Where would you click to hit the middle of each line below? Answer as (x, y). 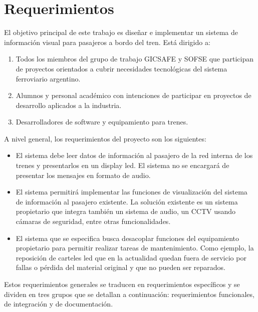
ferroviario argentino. (48, 78)
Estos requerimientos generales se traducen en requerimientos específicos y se (122, 284)
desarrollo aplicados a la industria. (69, 105)
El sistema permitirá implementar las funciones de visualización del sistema (132, 192)
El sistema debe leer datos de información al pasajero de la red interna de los (134, 155)
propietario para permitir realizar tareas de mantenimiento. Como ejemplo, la (135, 248)
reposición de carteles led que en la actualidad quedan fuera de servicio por (131, 257)
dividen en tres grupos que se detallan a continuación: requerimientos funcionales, (129, 294)
